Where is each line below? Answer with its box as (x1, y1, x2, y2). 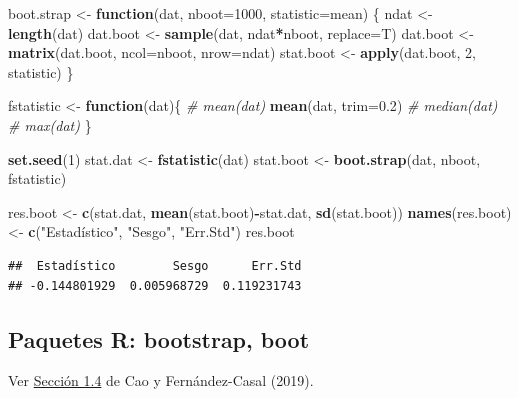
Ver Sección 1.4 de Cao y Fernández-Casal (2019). (8, 370, 314, 391)
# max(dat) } (8, 114, 92, 135)
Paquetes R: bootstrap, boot (8, 323, 310, 354)
